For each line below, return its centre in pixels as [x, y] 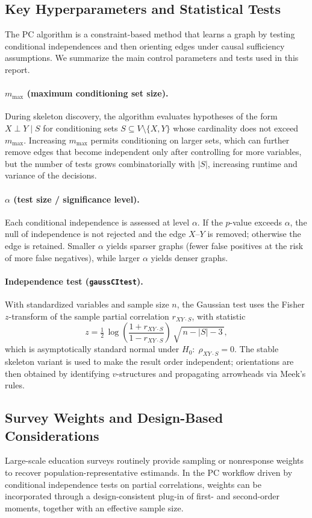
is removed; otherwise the [254, 234]
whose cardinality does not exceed [236, 128]
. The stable [257, 349]
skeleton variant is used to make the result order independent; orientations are [149, 361]
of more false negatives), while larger [73, 257]
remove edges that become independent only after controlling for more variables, [153, 152]
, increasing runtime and [252, 163]
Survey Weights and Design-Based [114, 418]
